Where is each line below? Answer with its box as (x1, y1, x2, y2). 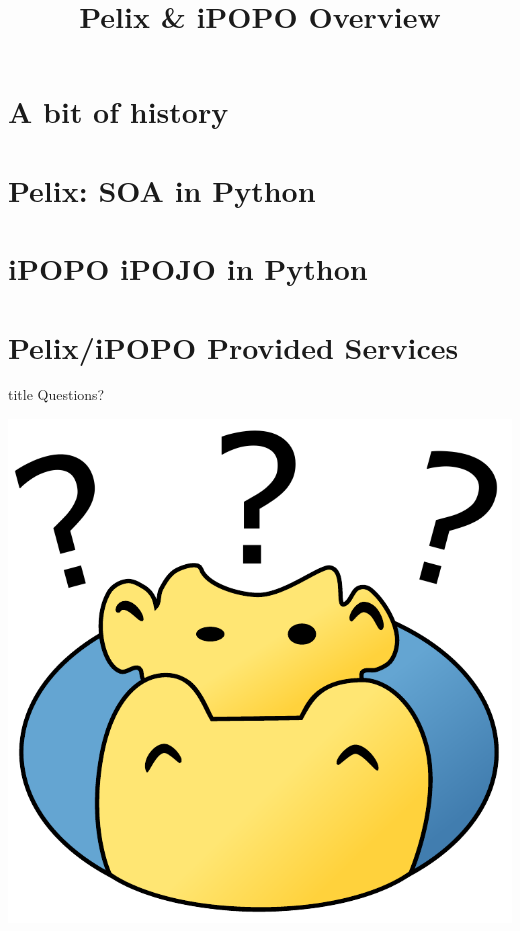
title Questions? (8, 384, 105, 405)
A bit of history (8, 91, 229, 132)
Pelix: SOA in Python (8, 169, 316, 210)
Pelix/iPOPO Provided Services (8, 326, 459, 367)
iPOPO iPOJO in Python (8, 248, 368, 289)
